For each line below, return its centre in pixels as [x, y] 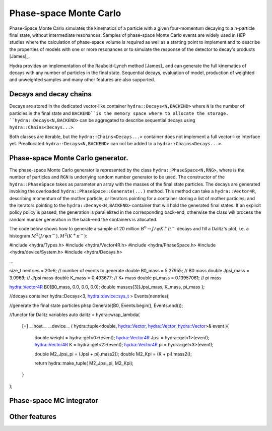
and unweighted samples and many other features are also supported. [82, 80]
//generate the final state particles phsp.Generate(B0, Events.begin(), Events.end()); [96, 305]
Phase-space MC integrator [54, 401]
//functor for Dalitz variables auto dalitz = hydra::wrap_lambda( [75, 315]
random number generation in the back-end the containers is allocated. [83, 219]
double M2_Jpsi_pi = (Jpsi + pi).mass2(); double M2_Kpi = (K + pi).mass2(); [113, 354]
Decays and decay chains [50, 94]
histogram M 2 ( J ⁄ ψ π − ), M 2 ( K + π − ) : [48, 235]
